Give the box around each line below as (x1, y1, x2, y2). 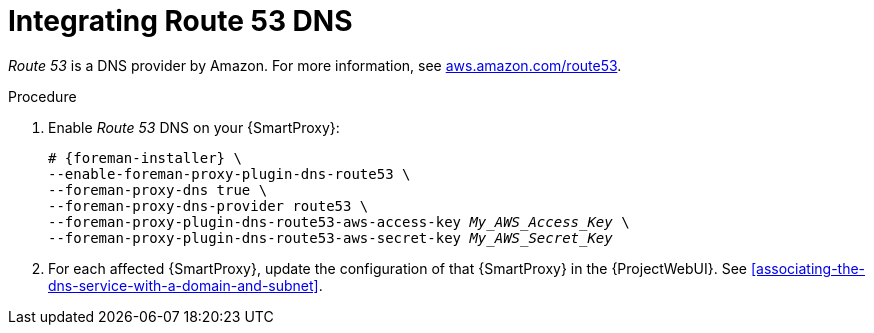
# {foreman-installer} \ (48, 149, 242, 166)
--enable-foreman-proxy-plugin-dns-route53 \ (48, 165, 411, 182)
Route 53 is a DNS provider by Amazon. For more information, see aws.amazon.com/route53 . (8, 56, 622, 74)
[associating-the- (750, 259, 866, 277)
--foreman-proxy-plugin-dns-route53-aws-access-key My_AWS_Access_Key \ (48, 213, 630, 230)
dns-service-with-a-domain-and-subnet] (48, 276, 319, 294)
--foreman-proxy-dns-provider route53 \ (48, 197, 369, 214)
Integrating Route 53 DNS (8, 4, 353, 38)
